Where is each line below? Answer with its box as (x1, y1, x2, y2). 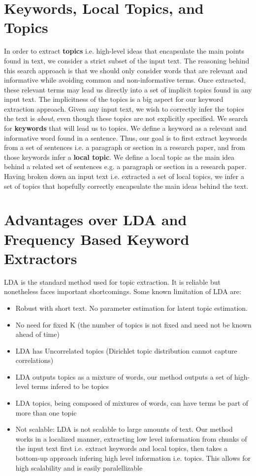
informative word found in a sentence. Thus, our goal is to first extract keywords (4, 132, 247, 143)
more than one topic (15, 407, 77, 417)
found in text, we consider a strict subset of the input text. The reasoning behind (4, 55, 250, 65)
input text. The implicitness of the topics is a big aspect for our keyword (4, 94, 224, 104)
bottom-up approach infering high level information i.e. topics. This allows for (15, 453, 251, 463)
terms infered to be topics (31, 381, 109, 391)
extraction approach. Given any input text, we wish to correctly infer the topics (4, 103, 245, 114)
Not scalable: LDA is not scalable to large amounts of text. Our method (15, 424, 233, 434)
